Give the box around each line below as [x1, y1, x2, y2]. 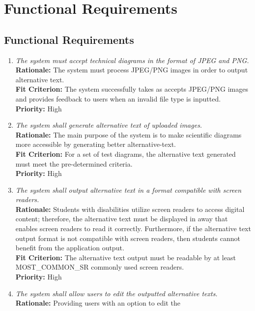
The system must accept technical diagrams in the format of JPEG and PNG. [15, 55, 249, 65]
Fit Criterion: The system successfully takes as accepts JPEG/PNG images [15, 84, 248, 94]
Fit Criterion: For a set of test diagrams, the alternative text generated [15, 148, 236, 159]
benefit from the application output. [15, 242, 124, 253]
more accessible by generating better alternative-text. [15, 139, 176, 149]
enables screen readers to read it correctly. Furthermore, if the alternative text [15, 223, 251, 234]
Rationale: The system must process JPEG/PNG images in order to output [15, 65, 248, 75]
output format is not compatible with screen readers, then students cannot [15, 233, 240, 243]
